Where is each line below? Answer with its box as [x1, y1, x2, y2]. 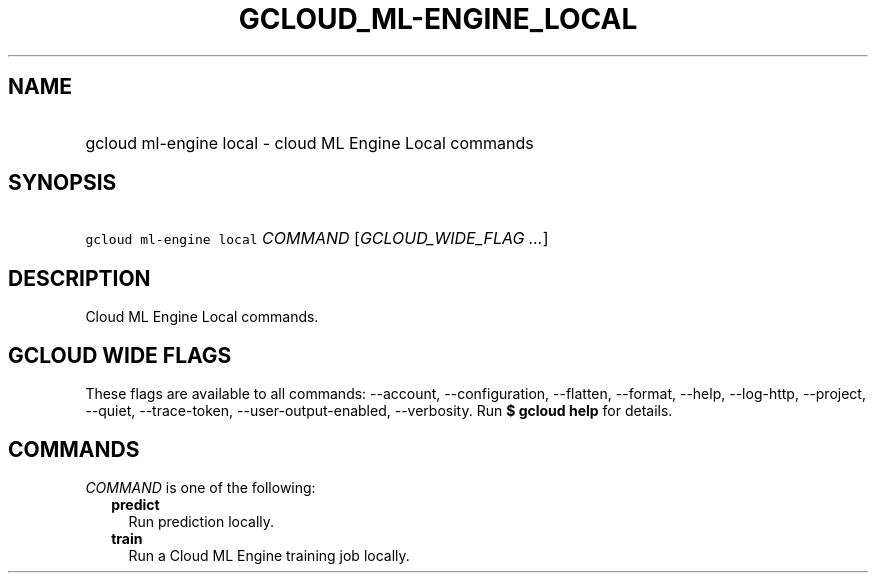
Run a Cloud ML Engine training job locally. [128, 546, 410, 564]
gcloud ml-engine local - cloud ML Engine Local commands [85, 132, 534, 153]
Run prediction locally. [128, 512, 275, 530]
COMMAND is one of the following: [85, 478, 316, 496]
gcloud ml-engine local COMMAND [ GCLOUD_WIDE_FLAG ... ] [85, 228, 549, 249]
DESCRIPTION [8, 265, 151, 291]
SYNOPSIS [8, 170, 117, 196]
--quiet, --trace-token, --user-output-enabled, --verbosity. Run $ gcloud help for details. [85, 402, 673, 420]
